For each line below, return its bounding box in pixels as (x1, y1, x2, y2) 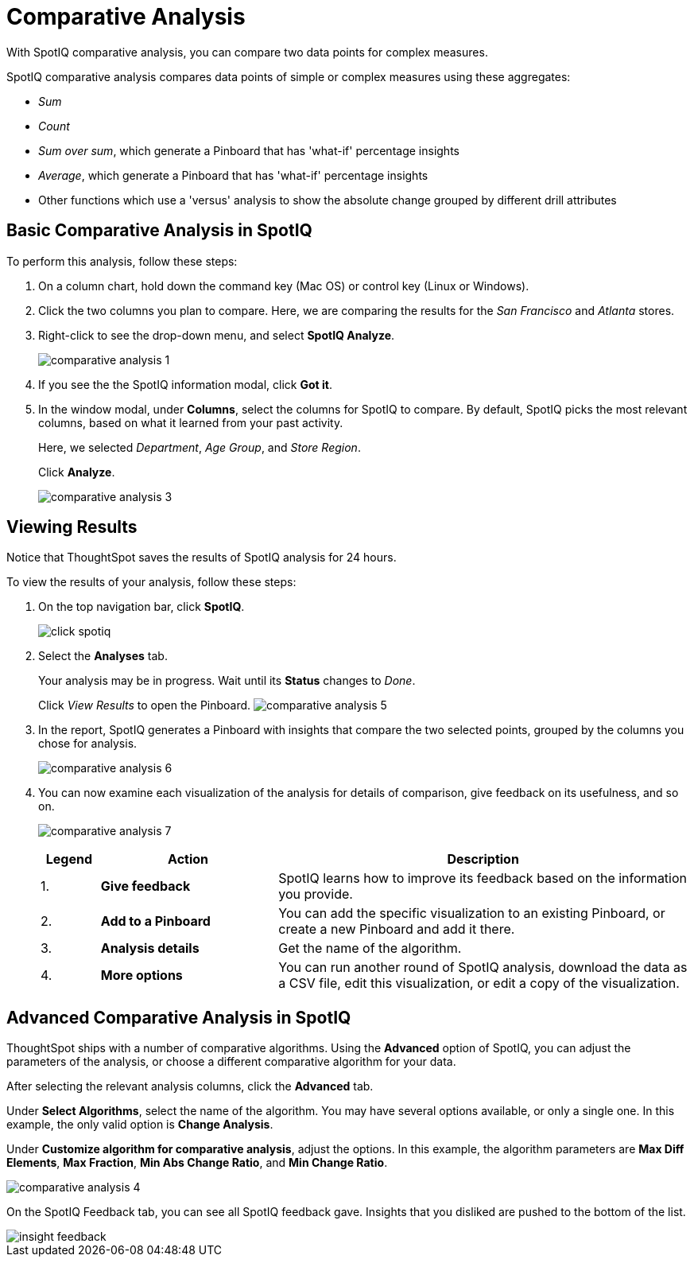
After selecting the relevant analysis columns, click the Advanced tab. (6, 1079, 374, 1094)
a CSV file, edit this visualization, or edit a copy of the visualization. (278, 975, 680, 992)
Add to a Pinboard (100, 913, 211, 930)
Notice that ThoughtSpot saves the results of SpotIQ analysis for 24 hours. (6, 550, 397, 565)
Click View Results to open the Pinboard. (38, 698, 251, 713)
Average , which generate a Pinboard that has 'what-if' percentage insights (38, 168, 428, 182)
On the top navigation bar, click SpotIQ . (38, 600, 245, 614)
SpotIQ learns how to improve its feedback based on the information (278, 870, 688, 887)
